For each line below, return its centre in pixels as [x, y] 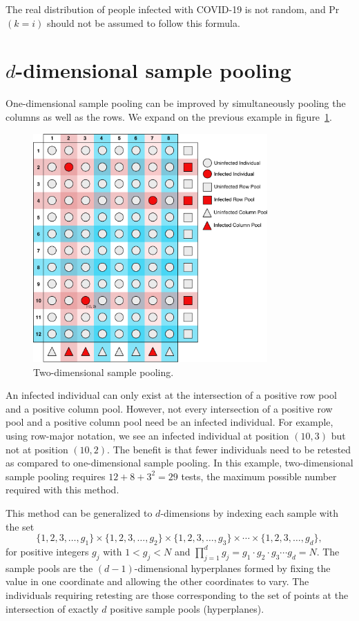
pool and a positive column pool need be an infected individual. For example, [169, 422]
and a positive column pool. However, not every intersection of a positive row [169, 408]
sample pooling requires [56, 476]
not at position [37, 449]
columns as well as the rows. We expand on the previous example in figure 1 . [169, 116]
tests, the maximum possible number [259, 476]
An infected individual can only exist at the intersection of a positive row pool [171, 395]
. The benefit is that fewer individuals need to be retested [229, 449]
